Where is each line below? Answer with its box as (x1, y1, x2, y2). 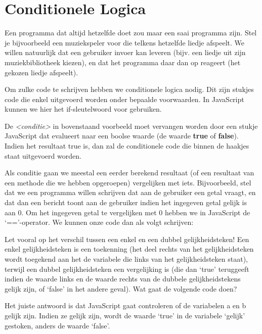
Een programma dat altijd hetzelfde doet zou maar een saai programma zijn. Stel (5, 27, 257, 38)
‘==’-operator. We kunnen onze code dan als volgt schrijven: (5, 217, 194, 227)
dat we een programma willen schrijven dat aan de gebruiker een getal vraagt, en (5, 187, 256, 198)
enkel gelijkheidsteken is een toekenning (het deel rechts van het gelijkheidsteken (5, 244, 254, 254)
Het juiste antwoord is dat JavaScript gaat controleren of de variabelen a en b (5, 300, 246, 311)
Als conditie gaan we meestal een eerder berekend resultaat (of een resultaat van (5, 167, 254, 178)
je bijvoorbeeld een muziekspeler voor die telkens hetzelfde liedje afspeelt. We (5, 37, 244, 47)
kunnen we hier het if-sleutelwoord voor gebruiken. (5, 104, 162, 114)
